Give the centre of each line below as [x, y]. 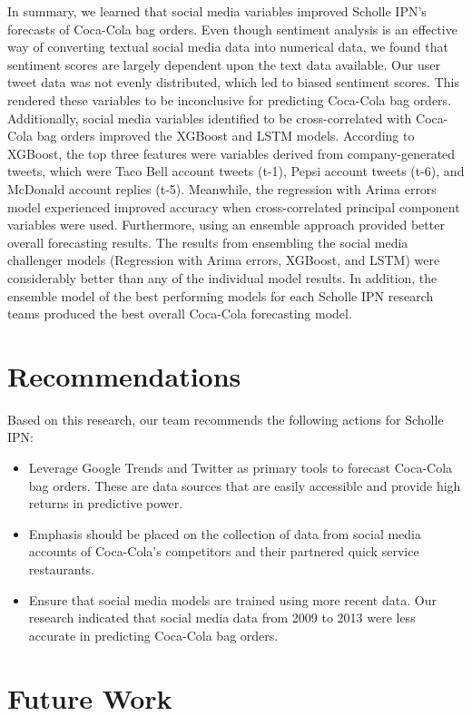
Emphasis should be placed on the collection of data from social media [225, 533]
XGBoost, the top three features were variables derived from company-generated [231, 153]
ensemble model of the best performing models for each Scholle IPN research [221, 295]
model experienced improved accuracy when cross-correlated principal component [234, 206]
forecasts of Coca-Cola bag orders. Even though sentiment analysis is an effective [232, 29]
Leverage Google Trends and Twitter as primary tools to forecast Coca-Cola [241, 467]
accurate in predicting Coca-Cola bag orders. [153, 635]
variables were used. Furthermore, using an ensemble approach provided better [226, 225]
